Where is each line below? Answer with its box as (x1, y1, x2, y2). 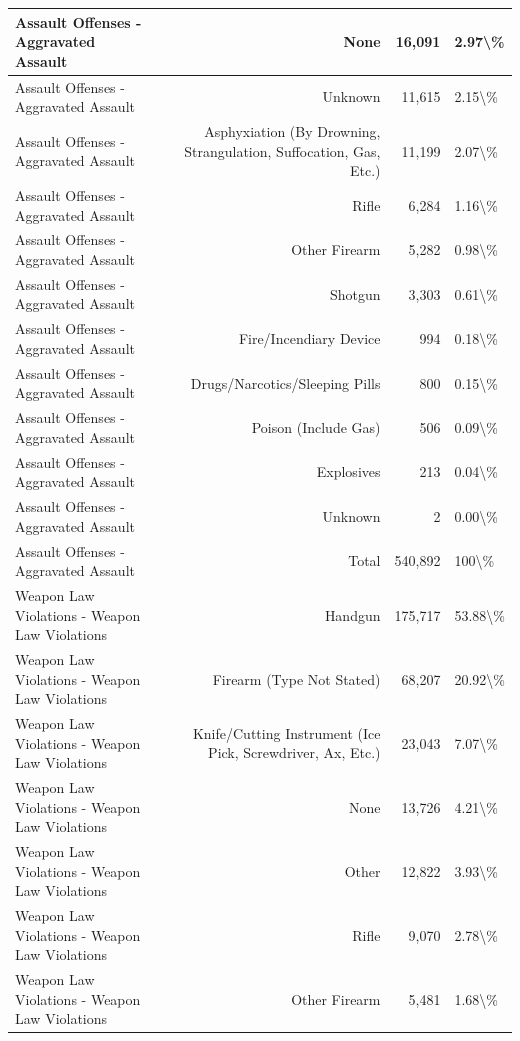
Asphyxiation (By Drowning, (204, 120, 381, 141)
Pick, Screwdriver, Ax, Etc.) (208, 742, 381, 763)
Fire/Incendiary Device (238, 328, 381, 349)
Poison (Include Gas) (251, 416, 381, 437)
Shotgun (329, 283, 381, 304)
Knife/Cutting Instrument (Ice (192, 722, 381, 743)
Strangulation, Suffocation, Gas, (184, 140, 381, 161)
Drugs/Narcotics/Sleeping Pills (190, 372, 381, 393)
